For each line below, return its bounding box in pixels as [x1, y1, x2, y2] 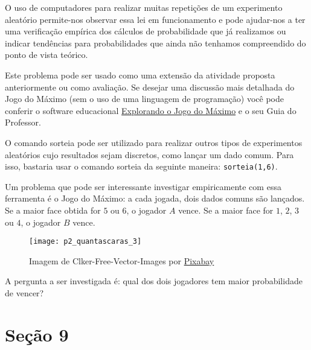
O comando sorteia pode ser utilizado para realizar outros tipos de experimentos [5, 136, 303, 148]
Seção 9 [5, 322, 69, 346]
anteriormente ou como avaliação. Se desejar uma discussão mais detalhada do [5, 80, 295, 93]
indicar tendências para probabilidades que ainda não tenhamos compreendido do [5, 36, 306, 49]
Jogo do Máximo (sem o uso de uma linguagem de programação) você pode [5, 92, 284, 105]
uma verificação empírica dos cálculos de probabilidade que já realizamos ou [5, 25, 286, 37]
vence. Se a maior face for [178, 203, 274, 216]
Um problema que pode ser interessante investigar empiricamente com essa [5, 180, 281, 192]
